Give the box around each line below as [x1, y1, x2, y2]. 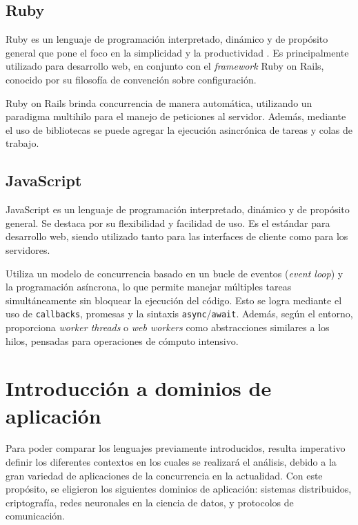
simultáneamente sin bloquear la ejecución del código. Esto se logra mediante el [6, 293, 342, 307]
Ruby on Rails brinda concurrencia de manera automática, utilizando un [6, 95, 312, 110]
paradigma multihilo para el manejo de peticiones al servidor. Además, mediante [6, 109, 346, 123]
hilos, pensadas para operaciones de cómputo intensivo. [6, 333, 239, 348]
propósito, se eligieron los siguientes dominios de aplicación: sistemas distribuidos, [6, 482, 352, 496]
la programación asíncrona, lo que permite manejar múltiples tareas [6, 279, 292, 294]
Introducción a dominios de [6, 374, 272, 402]
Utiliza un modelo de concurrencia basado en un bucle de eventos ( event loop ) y [6, 266, 344, 280]
